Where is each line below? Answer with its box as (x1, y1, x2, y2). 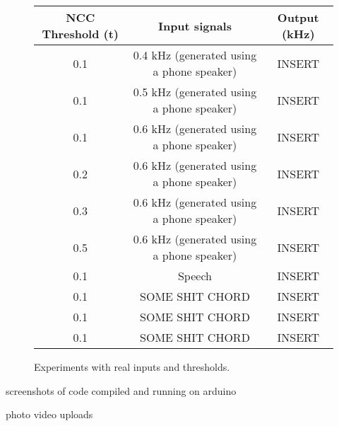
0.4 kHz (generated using (133, 47, 257, 63)
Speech (177, 267, 212, 284)
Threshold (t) (42, 25, 119, 42)
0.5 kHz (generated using (133, 84, 257, 100)
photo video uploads (6, 407, 93, 422)
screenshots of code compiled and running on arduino (6, 383, 237, 398)
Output (277, 9, 319, 25)
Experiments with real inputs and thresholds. (34, 359, 230, 374)
